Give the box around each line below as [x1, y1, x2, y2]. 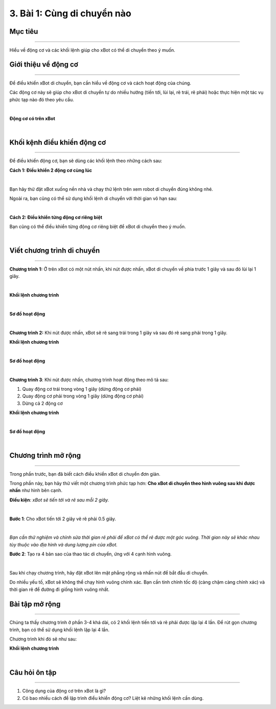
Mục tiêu [9, 27, 38, 36]
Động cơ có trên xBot [9, 115, 56, 121]
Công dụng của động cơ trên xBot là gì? [22, 688, 106, 694]
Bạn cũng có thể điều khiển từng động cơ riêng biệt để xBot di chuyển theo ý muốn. [9, 224, 186, 230]
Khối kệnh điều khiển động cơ [9, 138, 106, 147]
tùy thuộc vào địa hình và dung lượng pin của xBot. [9, 541, 118, 547]
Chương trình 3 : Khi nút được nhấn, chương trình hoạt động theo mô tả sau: [9, 376, 169, 383]
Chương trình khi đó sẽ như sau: [9, 636, 77, 642]
